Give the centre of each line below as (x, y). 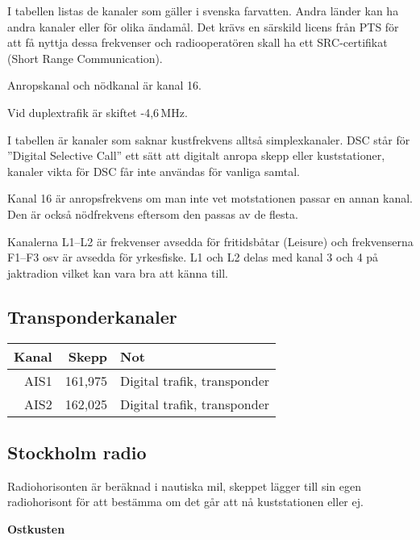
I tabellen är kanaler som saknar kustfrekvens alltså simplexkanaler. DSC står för (209, 139)
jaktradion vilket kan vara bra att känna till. (118, 272)
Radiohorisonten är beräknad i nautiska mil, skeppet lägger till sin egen (184, 486)
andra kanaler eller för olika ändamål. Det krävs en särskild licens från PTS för (203, 26)
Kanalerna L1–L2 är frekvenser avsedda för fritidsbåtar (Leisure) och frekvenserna (210, 241)
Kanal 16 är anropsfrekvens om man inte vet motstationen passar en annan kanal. (210, 198)
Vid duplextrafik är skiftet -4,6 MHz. (98, 112)
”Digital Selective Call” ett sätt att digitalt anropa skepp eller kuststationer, (196, 155)
